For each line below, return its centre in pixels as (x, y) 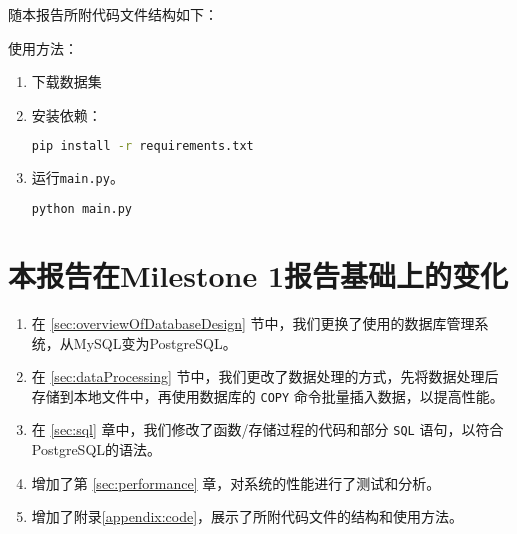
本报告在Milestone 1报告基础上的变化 (258, 274)
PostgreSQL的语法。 (96, 449)
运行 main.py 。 (77, 177)
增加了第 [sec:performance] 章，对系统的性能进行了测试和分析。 (236, 482)
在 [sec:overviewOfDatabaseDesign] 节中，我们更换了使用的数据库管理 (253, 322)
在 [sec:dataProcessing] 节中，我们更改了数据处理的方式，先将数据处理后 (265, 376)
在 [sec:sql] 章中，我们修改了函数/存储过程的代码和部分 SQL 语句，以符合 (267, 429)
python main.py (82, 208)
